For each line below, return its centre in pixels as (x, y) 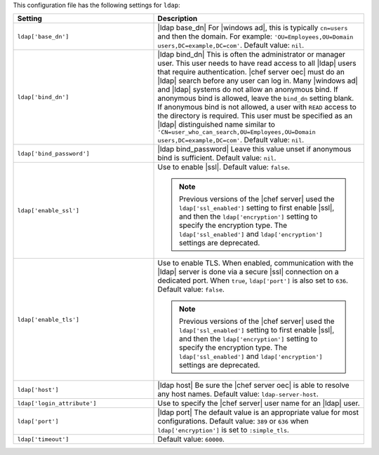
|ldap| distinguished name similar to (216, 125)
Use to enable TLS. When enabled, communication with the (255, 263)
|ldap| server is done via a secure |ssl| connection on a (248, 272)
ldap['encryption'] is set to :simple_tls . (223, 430)
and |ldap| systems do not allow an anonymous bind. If (248, 90)
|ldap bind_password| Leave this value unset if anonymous (254, 149)
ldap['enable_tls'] (48, 319)
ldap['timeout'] (43, 439)
